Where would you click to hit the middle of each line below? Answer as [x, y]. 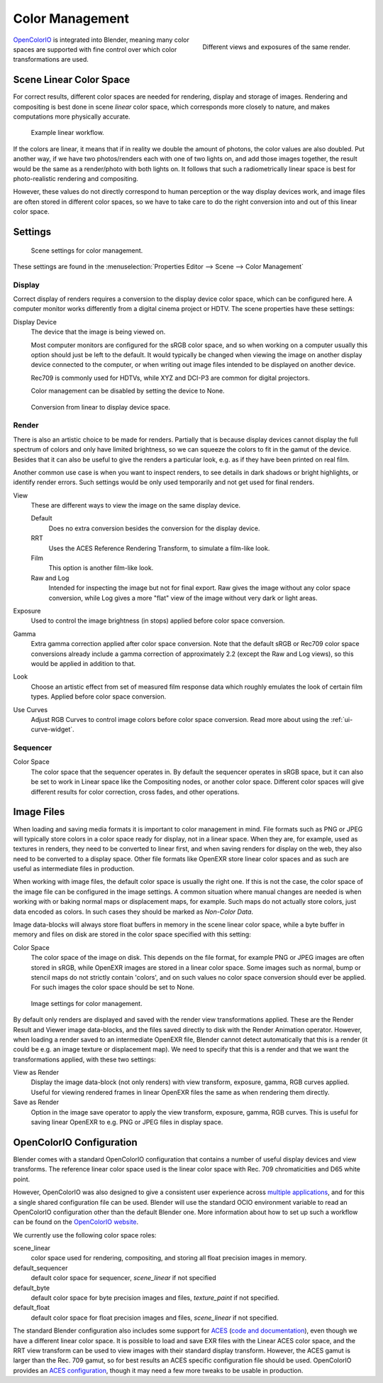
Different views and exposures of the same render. [276, 47]
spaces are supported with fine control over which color [95, 49]
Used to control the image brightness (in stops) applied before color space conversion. [158, 621]
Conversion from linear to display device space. [100, 407]
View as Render [36, 1073]
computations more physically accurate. [72, 116]
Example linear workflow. [67, 133]
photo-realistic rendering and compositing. [76, 178]
